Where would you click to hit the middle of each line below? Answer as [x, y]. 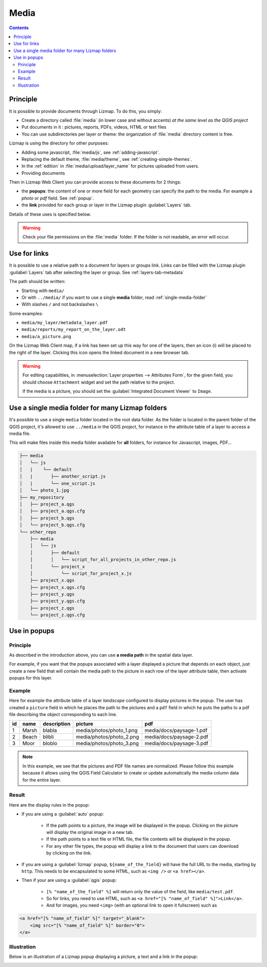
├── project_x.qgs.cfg [57, 587]
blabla [50, 730]
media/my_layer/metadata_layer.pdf [65, 323]
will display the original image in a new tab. [90, 832]
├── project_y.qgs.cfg [57, 601]
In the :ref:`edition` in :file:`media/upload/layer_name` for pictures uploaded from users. [110, 166]
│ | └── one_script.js [58, 483]
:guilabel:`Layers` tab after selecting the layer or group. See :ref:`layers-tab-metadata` [97, 272]
